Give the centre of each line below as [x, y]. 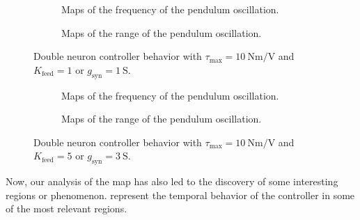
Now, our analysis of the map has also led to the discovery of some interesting [172, 181]
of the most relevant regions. [66, 209]
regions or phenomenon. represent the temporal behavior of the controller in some [180, 195]
